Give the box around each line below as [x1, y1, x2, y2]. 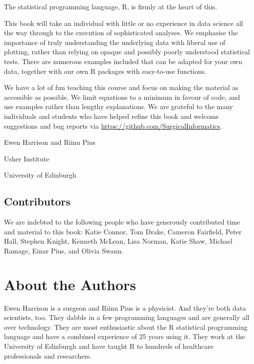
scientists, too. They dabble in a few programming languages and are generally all [4, 312, 250, 322]
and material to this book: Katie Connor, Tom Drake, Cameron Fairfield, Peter [4, 226, 242, 236]
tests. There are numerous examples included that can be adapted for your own [4, 56, 242, 66]
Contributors [4, 194, 71, 209]
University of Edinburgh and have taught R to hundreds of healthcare [4, 341, 214, 351]
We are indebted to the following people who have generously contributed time [4, 217, 240, 227]
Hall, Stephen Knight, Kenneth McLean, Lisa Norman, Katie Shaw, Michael [4, 236, 232, 246]
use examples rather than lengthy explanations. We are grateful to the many [4, 101, 233, 112]
